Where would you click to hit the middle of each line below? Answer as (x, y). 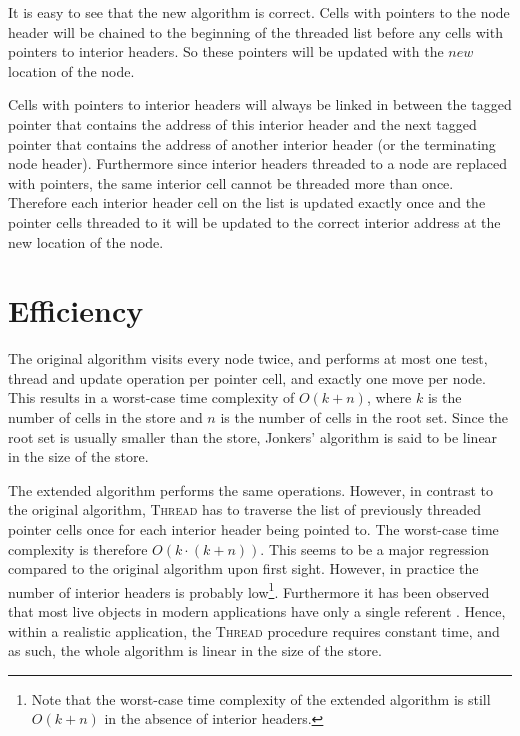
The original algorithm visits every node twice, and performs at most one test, (248, 358)
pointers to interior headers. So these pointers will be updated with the (226, 51)
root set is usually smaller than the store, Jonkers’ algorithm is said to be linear (253, 436)
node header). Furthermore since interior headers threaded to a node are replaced (257, 163)
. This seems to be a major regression (375, 548)
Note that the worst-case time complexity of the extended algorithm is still (261, 698)
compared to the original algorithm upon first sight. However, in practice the (243, 568)
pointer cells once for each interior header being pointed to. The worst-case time (253, 529)
